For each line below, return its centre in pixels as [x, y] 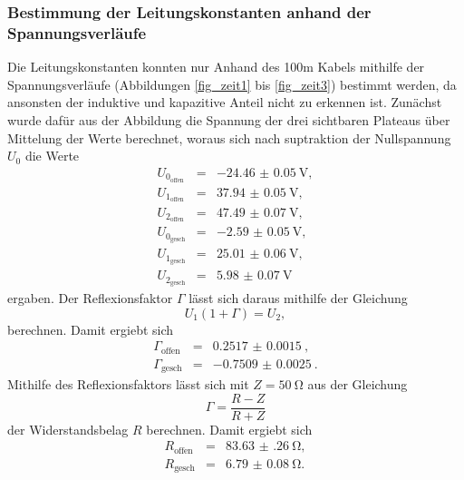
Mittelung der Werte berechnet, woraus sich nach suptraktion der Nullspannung [229, 137]
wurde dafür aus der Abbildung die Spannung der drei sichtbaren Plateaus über [229, 119]
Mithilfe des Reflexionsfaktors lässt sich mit [128, 384]
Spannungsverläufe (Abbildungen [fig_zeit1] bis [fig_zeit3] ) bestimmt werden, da [232, 84]
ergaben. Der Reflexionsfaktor [90, 298]
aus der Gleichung [358, 384]
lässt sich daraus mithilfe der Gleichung [298, 298]
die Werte [52, 156]
